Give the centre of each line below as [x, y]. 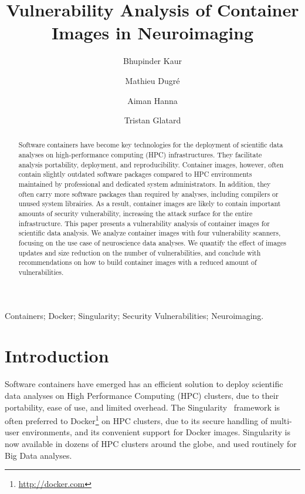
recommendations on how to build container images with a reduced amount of [138, 262]
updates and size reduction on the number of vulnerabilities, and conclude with [140, 252]
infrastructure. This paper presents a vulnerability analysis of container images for [144, 223]
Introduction [57, 356]
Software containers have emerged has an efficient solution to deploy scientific [144, 384]
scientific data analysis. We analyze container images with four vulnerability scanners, [150, 233]
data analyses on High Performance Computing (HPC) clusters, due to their [142, 395]
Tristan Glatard [152, 120]
